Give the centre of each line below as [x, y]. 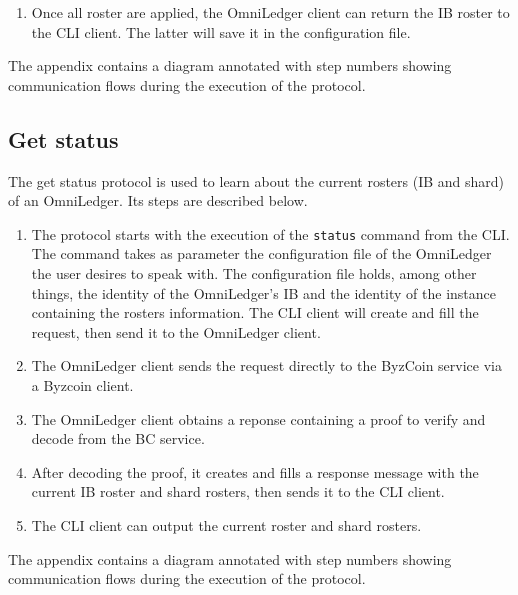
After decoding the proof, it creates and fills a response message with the [255, 471]
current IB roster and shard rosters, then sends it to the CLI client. [238, 491]
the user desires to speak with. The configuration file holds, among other [254, 273]
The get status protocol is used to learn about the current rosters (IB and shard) [256, 180]
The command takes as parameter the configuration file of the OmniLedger [261, 253]
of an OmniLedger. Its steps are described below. [158, 200]
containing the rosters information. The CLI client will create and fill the [255, 312]
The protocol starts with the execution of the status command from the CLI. [270, 233]
